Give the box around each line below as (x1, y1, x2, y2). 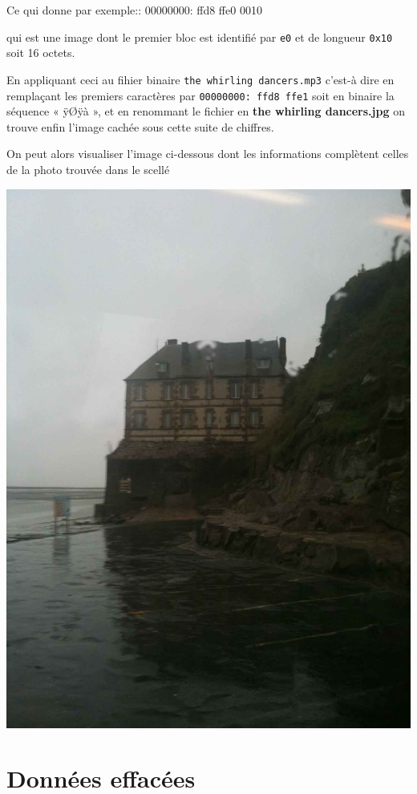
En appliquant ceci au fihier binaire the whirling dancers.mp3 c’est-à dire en (6, 71, 395, 87)
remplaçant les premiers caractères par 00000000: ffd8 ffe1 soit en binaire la (6, 87, 395, 103)
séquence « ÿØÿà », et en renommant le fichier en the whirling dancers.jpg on (6, 103, 405, 120)
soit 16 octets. (6, 44, 75, 61)
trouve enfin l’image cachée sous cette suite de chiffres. (6, 118, 274, 135)
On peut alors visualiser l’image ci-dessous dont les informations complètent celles (6, 145, 409, 162)
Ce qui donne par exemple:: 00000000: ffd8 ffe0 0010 (6, 2, 262, 18)
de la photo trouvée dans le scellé (6, 160, 170, 177)
